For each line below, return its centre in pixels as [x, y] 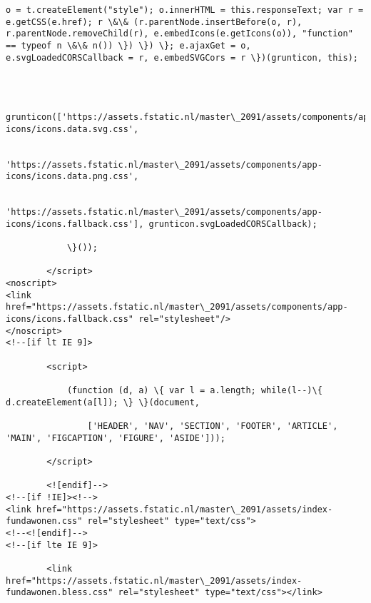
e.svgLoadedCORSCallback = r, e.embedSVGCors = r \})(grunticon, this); [182, 57]
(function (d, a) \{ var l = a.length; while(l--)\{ [194, 390]
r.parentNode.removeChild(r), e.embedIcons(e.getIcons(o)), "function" [179, 34]
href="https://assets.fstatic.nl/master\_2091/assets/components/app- [177, 307]
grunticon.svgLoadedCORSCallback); [233, 224]
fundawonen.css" [44, 521]
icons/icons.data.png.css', [72, 177]
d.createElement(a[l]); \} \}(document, [103, 402]
